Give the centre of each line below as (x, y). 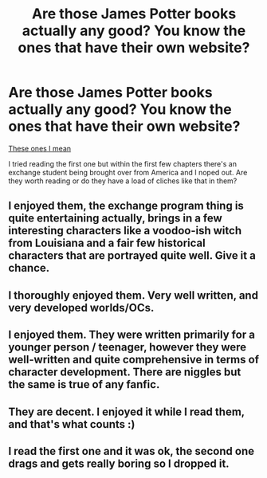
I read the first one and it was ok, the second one (132, 451)
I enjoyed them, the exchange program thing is (126, 206)
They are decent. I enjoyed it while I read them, (126, 411)
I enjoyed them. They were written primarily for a (132, 335)
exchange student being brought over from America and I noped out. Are (128, 172)
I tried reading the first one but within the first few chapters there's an (123, 163)
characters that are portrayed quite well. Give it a (132, 256)
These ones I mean (40, 148)
